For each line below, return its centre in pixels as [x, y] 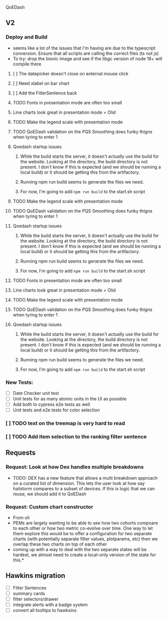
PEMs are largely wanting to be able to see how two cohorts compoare [85, 523]
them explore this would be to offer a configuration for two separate [82, 534]
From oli [21, 518]
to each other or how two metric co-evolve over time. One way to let [83, 528]
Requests [21, 453]
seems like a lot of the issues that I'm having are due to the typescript [84, 48]
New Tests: [20, 382]
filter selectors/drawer [36, 599]
